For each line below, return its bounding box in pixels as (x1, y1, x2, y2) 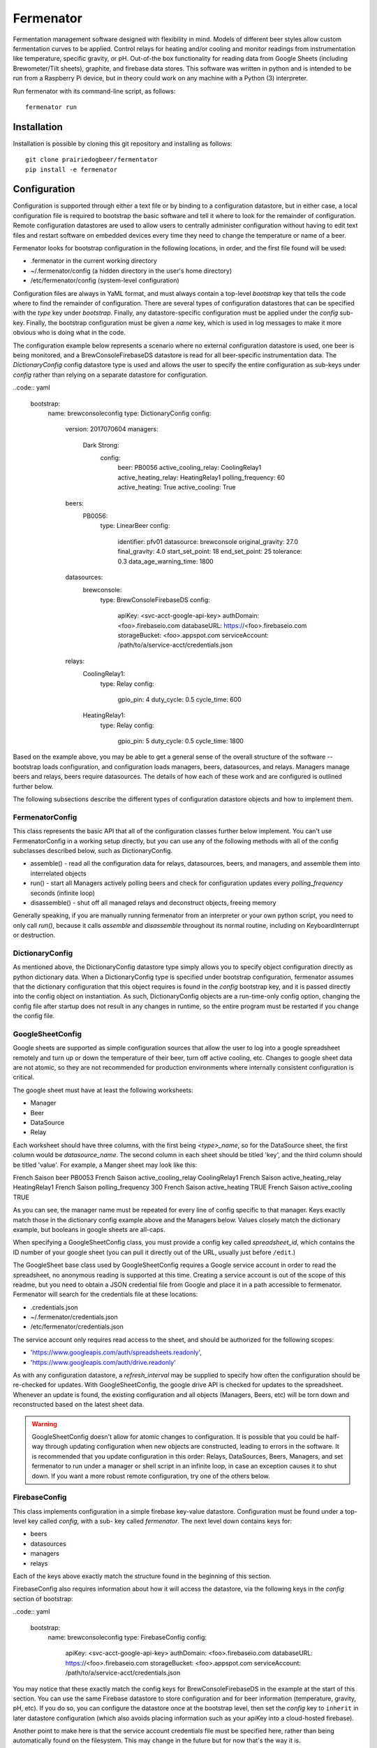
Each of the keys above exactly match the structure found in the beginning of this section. (13, 1572, 272, 1580)
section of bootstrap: (13, 1594, 73, 1603)
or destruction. (13, 931, 56, 940)
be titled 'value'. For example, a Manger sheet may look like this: (13, 1161, 198, 1169)
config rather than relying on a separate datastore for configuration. (13, 371, 208, 379)
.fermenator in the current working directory (30, 257, 157, 265)
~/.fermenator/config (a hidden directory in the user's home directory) (30, 266, 232, 275)
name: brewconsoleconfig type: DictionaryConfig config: (47, 409, 212, 417)
